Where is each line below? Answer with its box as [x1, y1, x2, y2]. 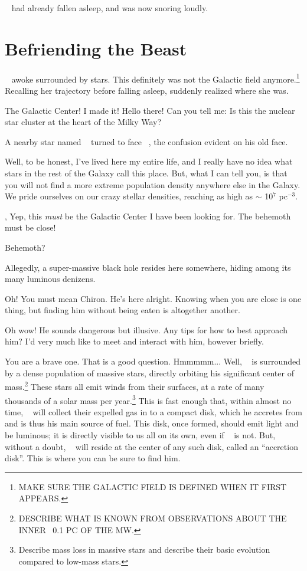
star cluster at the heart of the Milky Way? [5, 116, 162, 128]
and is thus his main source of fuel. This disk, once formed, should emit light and [5, 417, 299, 429]
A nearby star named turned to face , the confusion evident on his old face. [5, 135, 288, 147]
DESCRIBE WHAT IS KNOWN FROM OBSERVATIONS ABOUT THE [18, 511, 287, 524]
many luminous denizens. [5, 273, 96, 285]
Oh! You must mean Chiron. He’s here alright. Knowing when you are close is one [5, 292, 302, 304]
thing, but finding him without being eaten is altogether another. [5, 304, 240, 316]
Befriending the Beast [5, 36, 187, 60]
